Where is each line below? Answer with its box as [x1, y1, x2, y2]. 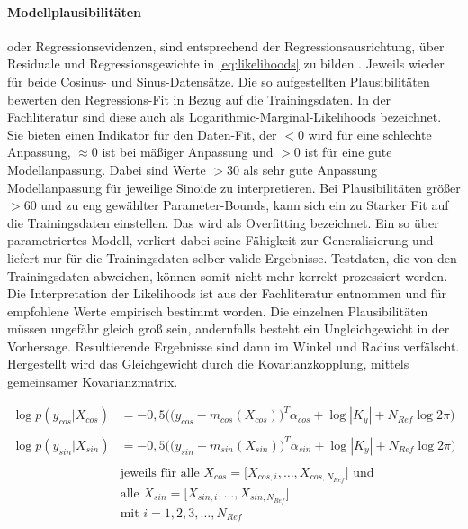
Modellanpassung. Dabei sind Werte [7, 160, 206, 178]
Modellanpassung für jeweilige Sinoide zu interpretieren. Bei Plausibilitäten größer [7, 178, 461, 196]
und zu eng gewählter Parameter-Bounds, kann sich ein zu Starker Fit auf [40, 196, 449, 214]
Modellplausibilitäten [7, 2, 142, 21]
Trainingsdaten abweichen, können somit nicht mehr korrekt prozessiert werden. [7, 266, 448, 285]
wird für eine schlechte [308, 124, 432, 143]
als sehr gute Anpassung [243, 160, 378, 178]
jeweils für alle [120, 466, 200, 479]
